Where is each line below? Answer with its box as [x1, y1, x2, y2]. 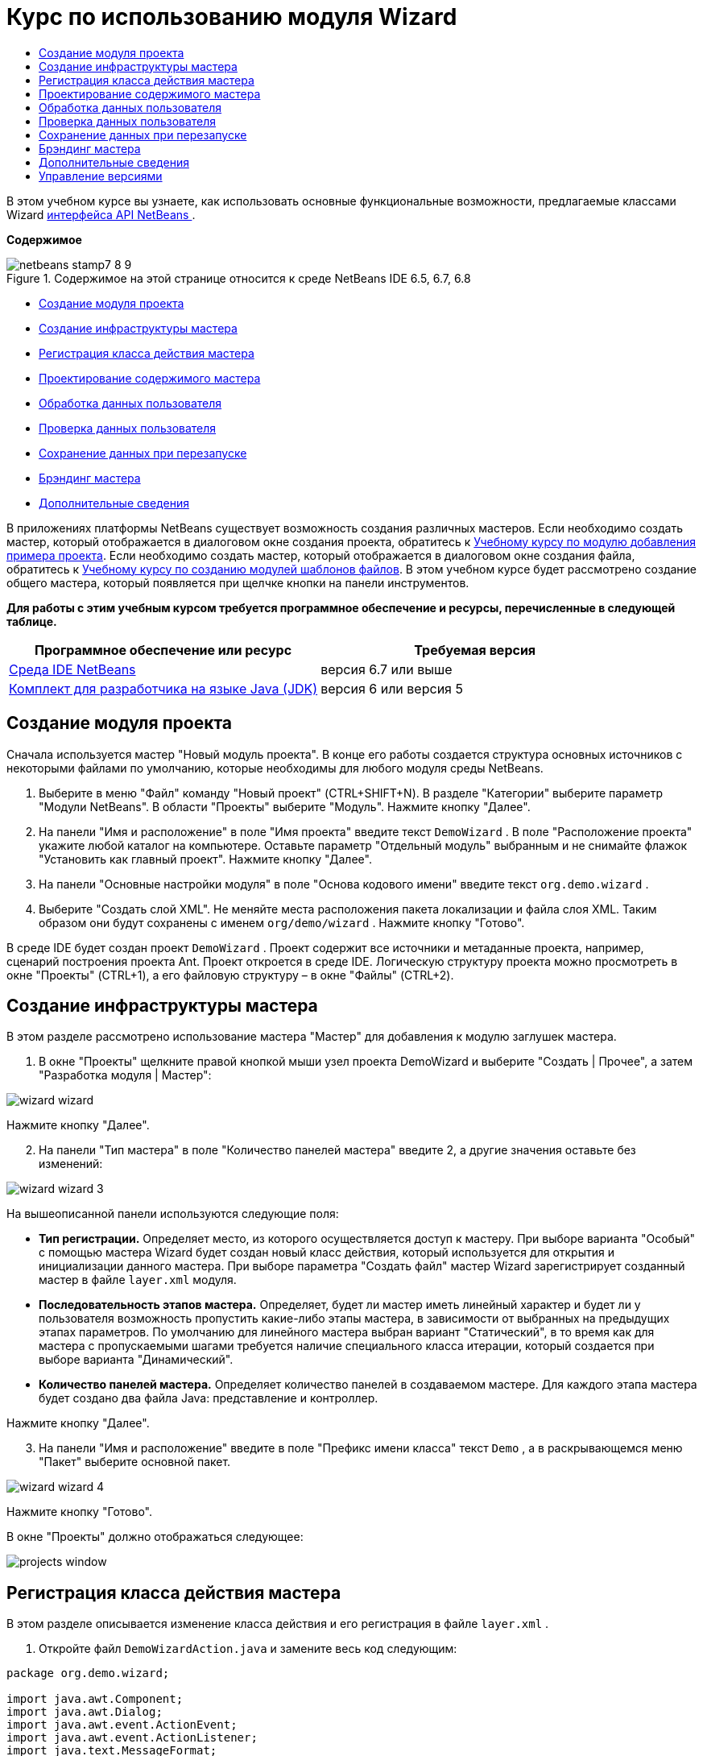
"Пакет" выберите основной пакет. [39, 1455, 231, 1469]
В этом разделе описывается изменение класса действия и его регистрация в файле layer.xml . [6, 1617, 549, 1631]
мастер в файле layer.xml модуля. [39, 1273, 237, 1287]
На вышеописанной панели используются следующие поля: [6, 1207, 339, 1221]
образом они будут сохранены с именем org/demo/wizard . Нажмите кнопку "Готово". [39, 915, 525, 930]
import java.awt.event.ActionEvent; [6, 1718, 238, 1732]
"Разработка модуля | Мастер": [39, 1068, 212, 1083]
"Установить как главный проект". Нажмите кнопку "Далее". [39, 851, 372, 866]
